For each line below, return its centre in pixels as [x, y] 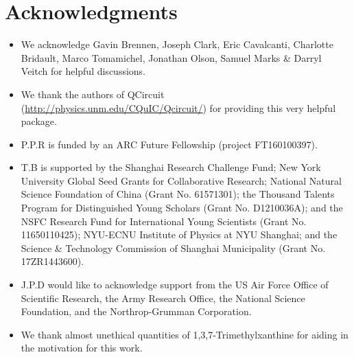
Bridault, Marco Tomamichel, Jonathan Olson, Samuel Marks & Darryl [171, 57]
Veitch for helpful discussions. [83, 71]
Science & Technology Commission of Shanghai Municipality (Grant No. [173, 247]
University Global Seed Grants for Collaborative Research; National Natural [181, 180]
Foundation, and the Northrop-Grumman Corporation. [136, 311]
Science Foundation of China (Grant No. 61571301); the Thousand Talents [178, 194]
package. [39, 121]
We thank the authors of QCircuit [93, 94]
